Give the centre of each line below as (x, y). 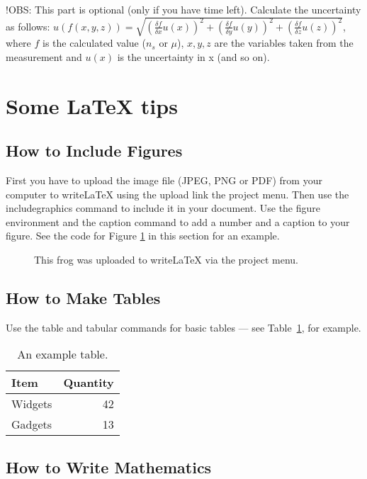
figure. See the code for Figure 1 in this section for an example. (143, 236)
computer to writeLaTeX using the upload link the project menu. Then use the (177, 194)
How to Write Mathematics (109, 467)
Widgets (32, 404)
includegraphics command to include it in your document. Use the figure (163, 208)
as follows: (28, 26)
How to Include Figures (94, 151)
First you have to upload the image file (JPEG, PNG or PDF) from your (164, 180)
